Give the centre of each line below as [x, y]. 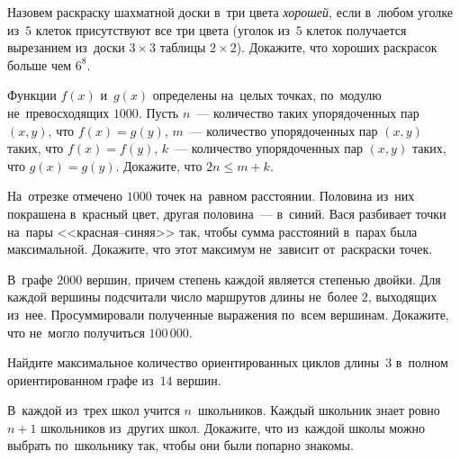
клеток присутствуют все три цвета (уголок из [162, 29]
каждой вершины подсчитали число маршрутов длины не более [183, 297]
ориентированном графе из [81, 379]
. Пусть [158, 112]
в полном [422, 362]
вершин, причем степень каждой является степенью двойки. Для [263, 279]
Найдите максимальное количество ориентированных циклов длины [194, 362]
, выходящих [402, 297]
